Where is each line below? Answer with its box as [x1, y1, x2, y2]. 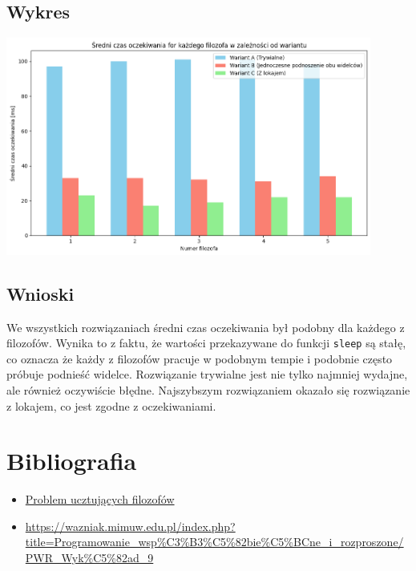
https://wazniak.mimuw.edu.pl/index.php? [25, 517, 236, 534]
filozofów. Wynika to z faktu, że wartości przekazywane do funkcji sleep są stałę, [6, 334, 406, 351]
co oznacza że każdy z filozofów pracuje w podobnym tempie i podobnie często [6, 350, 393, 366]
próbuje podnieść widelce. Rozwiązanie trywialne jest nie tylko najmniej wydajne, [6, 366, 408, 383]
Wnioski [6, 281, 75, 306]
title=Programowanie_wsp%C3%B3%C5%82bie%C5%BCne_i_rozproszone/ [25, 533, 404, 550]
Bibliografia [6, 444, 137, 477]
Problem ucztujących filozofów [25, 491, 175, 508]
